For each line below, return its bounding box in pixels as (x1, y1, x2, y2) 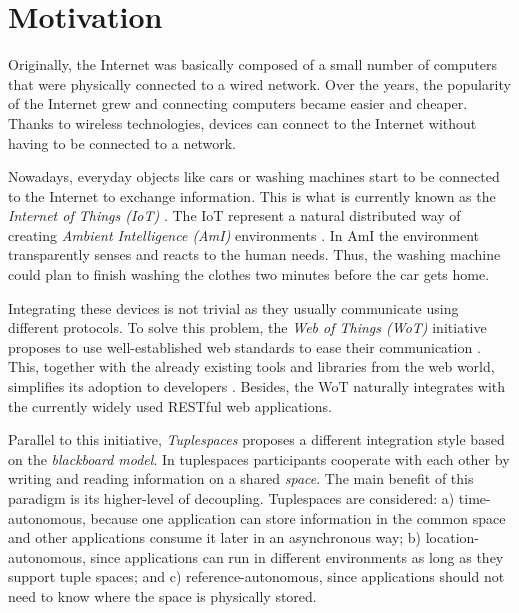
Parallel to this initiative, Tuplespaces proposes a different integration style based (8, 429, 505, 450)
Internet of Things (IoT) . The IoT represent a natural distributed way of (8, 205, 461, 226)
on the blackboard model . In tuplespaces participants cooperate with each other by (8, 448, 510, 469)
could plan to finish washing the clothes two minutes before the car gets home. (8, 264, 490, 285)
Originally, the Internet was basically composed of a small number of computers (8, 54, 497, 75)
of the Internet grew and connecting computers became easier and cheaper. (8, 93, 468, 114)
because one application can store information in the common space (90, 507, 506, 528)
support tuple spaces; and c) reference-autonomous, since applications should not (8, 566, 505, 587)
